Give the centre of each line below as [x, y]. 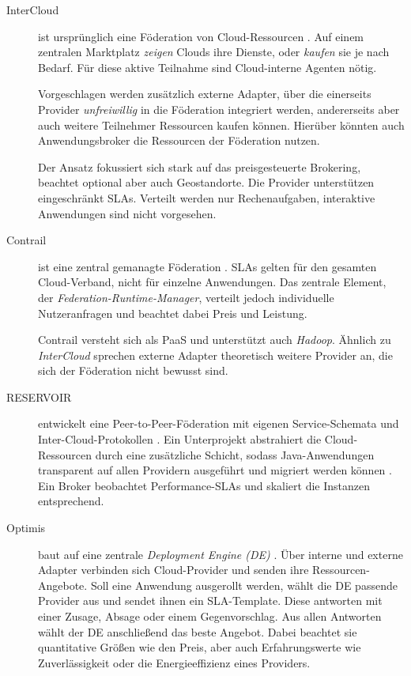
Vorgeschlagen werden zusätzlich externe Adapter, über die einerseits [205, 94]
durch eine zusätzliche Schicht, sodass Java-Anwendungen [235, 454]
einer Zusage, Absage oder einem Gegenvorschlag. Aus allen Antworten [210, 616]
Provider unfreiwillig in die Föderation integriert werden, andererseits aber [219, 109]
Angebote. [63, 585]
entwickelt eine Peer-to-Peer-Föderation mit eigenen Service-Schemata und [219, 423]
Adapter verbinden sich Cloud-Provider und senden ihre [173, 570]
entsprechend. [71, 501]
